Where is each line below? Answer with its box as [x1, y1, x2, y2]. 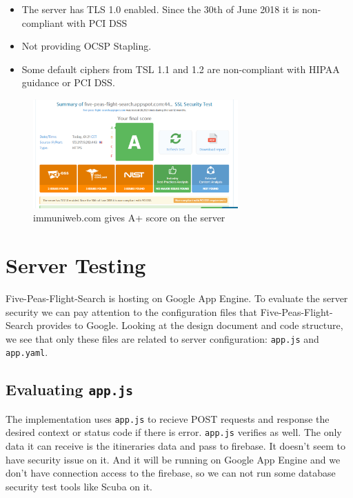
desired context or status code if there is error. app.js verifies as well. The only [6, 425, 342, 439]
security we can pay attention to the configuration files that [6, 304, 258, 319]
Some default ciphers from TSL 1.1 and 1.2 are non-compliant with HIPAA [21, 61, 340, 76]
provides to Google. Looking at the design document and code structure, [36, 318, 343, 332]
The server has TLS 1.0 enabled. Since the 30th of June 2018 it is [21, 2, 299, 16]
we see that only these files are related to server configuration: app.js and [6, 331, 319, 346]
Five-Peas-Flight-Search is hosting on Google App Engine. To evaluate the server [6, 290, 348, 305]
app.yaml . [6, 345, 48, 359]
